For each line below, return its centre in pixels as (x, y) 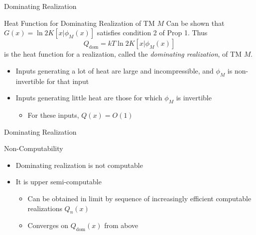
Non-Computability (34, 148)
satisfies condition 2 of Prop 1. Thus (152, 33)
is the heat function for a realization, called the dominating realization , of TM (123, 54)
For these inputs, (53, 115)
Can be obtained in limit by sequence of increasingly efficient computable (139, 198)
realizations (45, 208)
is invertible (194, 98)
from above (121, 225)
